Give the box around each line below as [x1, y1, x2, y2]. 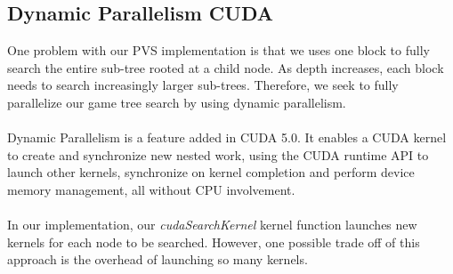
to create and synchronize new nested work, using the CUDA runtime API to [7, 145, 429, 164]
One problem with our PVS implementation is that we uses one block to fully [7, 41, 430, 60]
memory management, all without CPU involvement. [7, 180, 295, 198]
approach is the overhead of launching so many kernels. [7, 250, 308, 269]
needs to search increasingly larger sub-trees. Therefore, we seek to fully [7, 76, 399, 94]
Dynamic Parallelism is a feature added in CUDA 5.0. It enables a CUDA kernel [7, 128, 447, 147]
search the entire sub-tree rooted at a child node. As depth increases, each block [7, 58, 444, 77]
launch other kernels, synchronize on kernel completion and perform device [7, 163, 415, 181]
